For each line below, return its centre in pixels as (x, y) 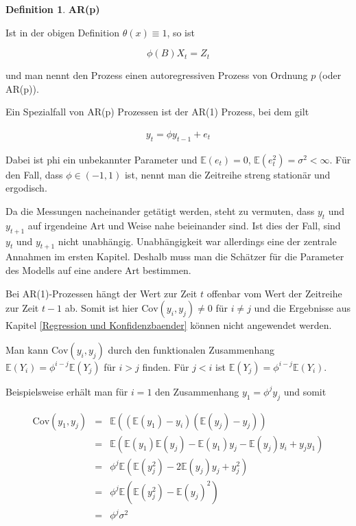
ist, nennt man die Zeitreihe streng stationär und (227, 174)
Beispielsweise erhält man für (67, 391)
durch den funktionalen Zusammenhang (191, 349)
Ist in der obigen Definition (62, 32)
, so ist (181, 32)
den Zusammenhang (197, 391)
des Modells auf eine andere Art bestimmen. (98, 270)
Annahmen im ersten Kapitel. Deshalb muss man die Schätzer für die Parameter (175, 256)
